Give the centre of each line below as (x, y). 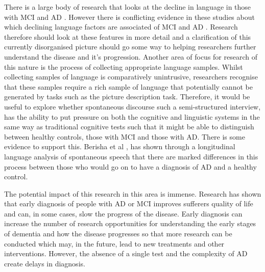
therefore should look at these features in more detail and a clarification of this (128, 36)
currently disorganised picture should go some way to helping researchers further (130, 47)
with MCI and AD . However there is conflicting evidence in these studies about (129, 17)
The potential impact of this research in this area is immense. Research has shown (133, 193)
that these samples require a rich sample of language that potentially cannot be (128, 86)
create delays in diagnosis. (45, 263)
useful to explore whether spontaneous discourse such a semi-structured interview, (132, 106)
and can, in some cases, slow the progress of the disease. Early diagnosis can (123, 213)
